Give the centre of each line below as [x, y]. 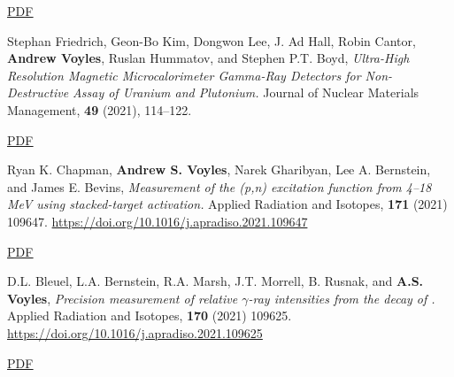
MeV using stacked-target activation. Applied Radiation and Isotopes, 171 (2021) [227, 204]
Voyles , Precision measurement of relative [123, 298]
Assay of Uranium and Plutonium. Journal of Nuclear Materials [246, 92]
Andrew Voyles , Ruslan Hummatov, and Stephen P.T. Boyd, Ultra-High [208, 58]
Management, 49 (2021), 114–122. [100, 109]
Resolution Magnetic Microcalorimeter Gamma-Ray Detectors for [184, 75]
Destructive [38, 92]
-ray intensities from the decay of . [342, 298]
